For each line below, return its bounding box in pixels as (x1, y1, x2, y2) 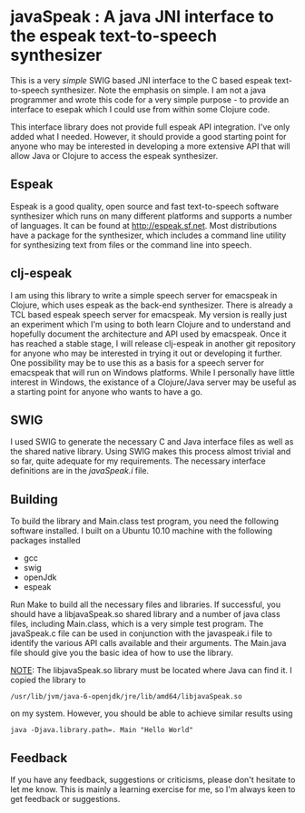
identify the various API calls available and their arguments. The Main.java (10, 638, 287, 649)
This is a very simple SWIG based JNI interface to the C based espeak (10, 74, 273, 85)
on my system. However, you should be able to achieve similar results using (10, 708, 293, 719)
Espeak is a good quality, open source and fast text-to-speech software (10, 201, 280, 211)
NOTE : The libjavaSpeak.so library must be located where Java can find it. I (10, 665, 293, 676)
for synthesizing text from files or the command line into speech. (10, 239, 252, 250)
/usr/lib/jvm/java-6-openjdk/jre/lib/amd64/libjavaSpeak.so (10, 692, 243, 701)
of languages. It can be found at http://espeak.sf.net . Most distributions (10, 220, 278, 230)
